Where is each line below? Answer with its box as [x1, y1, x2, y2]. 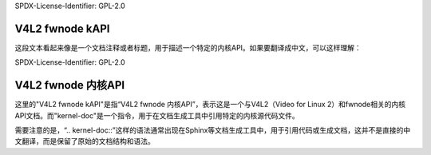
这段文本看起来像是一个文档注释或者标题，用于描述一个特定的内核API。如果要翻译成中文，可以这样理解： [14, 42, 362, 52]
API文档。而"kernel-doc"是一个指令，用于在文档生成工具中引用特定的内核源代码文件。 [14, 110, 299, 120]
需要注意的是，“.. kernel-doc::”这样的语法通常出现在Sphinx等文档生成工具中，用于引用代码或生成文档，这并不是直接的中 [14, 125, 411, 135]
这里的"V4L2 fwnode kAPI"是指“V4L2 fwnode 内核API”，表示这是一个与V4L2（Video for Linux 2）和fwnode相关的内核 [14, 100, 406, 109]
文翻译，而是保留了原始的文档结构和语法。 [14, 137, 155, 146]
